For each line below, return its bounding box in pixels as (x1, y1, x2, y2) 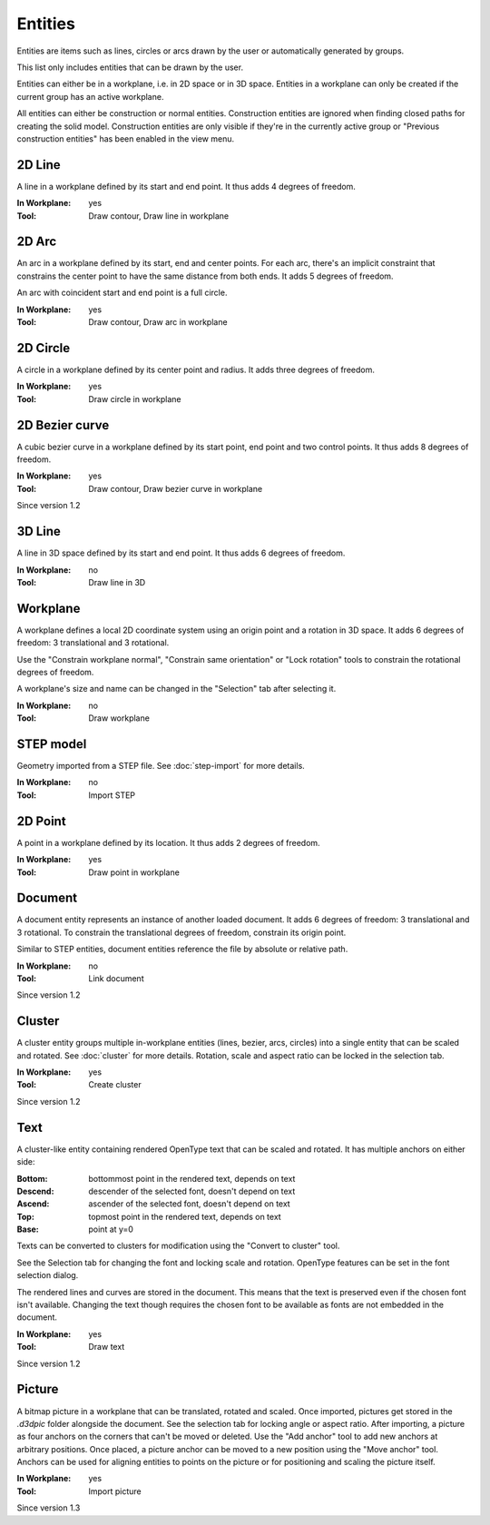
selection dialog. (16, 1270, 79, 1281)
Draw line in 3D (88, 576, 146, 587)
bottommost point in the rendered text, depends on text (88, 1173, 296, 1184)
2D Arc (16, 234, 57, 250)
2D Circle (16, 340, 71, 356)
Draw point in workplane (88, 867, 181, 878)
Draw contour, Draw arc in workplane (88, 317, 228, 328)
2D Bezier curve (16, 418, 110, 433)
